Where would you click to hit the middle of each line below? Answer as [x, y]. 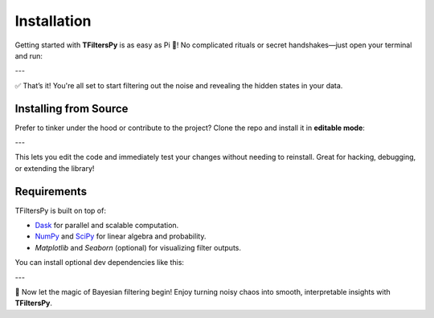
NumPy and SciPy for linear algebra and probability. [121, 236]
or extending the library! [55, 168]
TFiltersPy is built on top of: [60, 210]
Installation [53, 21]
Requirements [51, 192]
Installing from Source [72, 108]
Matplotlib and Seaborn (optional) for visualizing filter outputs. [138, 247]
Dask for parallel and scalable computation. [107, 226]
